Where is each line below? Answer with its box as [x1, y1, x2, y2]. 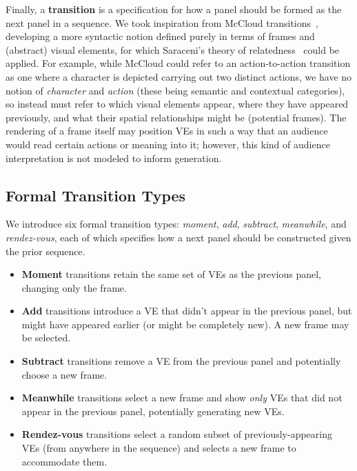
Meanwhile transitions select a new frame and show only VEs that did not [21, 390, 343, 405]
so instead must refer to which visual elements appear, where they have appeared [6, 97, 349, 111]
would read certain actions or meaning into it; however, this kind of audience [6, 137, 330, 151]
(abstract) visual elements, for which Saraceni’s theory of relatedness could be [6, 42, 340, 57]
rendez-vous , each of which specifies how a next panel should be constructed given [6, 230, 351, 244]
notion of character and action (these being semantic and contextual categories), [6, 83, 345, 97]
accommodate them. [21, 454, 108, 468]
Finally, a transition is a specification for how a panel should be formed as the [6, 2, 342, 16]
